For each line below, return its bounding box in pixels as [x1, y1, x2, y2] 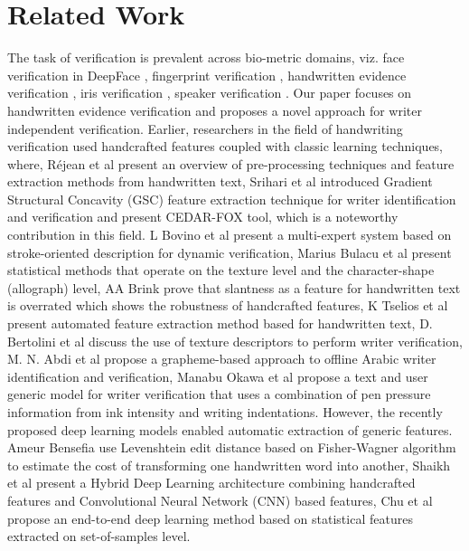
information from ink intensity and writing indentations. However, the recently [7, 403, 443, 421]
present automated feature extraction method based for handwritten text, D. [7, 314, 433, 333]
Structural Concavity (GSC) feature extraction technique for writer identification [7, 189, 456, 208]
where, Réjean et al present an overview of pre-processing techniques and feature [7, 154, 455, 173]
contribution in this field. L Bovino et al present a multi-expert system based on [7, 225, 452, 244]
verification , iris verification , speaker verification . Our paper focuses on [7, 83, 412, 102]
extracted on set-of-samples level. [7, 527, 191, 546]
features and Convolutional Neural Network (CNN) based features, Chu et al [7, 490, 433, 509]
